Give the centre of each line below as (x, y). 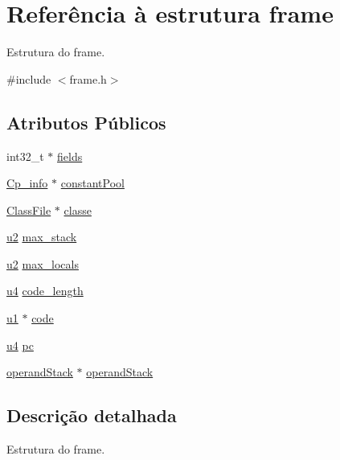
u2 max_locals (43, 263)
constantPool (92, 183)
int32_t (25, 156)
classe (78, 209)
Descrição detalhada (92, 415)
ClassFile (29, 209)
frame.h (88, 78)
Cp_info (27, 183)
